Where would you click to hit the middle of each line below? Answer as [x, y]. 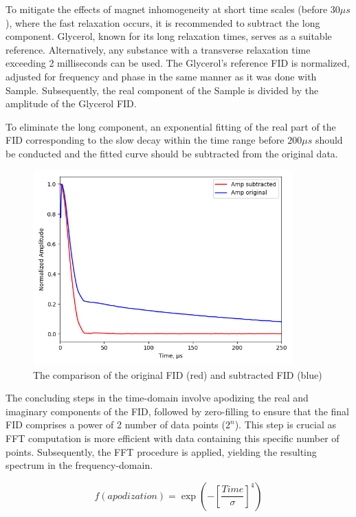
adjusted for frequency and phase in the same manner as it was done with [161, 76]
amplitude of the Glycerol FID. [71, 103]
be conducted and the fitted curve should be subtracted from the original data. [172, 153]
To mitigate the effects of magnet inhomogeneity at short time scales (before [167, 9]
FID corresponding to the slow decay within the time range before [145, 140]
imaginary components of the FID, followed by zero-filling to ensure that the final [178, 411]
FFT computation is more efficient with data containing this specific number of [173, 438]
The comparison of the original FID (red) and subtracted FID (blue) [178, 374]
